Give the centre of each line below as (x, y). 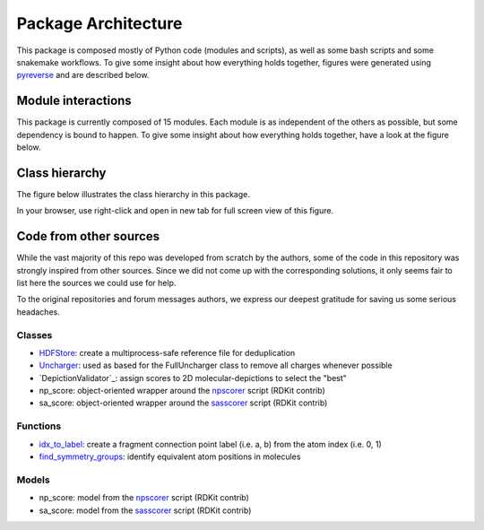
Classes (35, 335)
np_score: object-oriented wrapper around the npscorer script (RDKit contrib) (182, 391)
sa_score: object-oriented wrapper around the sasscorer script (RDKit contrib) (183, 403)
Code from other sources (88, 236)
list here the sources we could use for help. (96, 283)
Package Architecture (99, 23)
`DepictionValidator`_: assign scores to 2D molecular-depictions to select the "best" (193, 378)
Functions (39, 426)
